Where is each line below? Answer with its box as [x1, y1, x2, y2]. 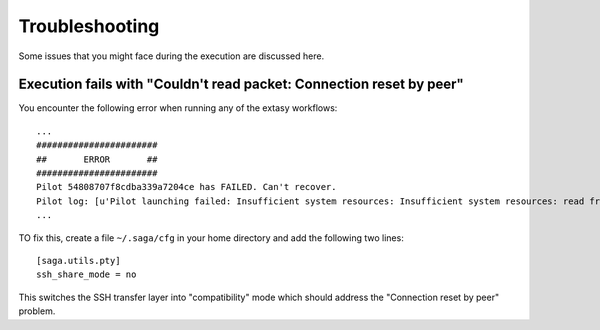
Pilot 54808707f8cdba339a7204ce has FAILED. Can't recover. [36, 181, 337, 193]
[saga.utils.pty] [36, 255, 121, 266]
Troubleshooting [18, 15, 160, 37]
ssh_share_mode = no [36, 269, 137, 280]
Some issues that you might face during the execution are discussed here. [18, 50, 325, 62]
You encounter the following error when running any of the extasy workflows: [18, 102, 338, 114]
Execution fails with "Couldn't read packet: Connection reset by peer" [18, 76, 464, 93]
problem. [18, 305, 56, 317]
